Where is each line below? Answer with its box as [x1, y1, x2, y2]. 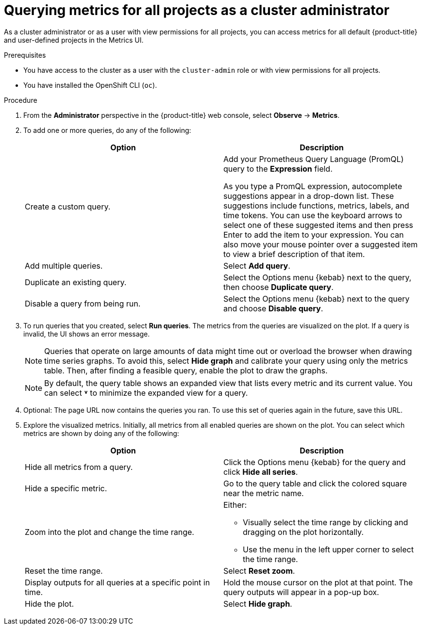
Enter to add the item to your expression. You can [223, 229, 404, 240]
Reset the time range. [25, 565, 103, 576]
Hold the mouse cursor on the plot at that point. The [223, 577, 413, 587]
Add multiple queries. [25, 260, 103, 271]
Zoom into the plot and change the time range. [25, 527, 194, 537]
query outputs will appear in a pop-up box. [223, 587, 379, 597]
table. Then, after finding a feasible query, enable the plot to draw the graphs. [44, 365, 328, 375]
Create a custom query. [25, 201, 111, 211]
